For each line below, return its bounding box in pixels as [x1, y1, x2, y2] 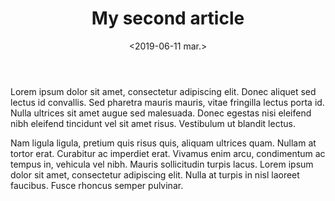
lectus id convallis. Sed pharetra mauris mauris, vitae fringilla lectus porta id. [10, 96, 325, 108]
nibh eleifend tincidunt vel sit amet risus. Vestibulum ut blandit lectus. [10, 117, 296, 129]
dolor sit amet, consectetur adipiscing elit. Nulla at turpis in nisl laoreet [10, 168, 300, 181]
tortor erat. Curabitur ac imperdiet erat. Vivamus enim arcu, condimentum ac [10, 147, 326, 159]
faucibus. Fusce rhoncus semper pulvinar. [10, 179, 184, 191]
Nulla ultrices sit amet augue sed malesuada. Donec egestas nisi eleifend [10, 107, 312, 119]
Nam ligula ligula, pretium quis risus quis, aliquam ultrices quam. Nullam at [10, 137, 317, 149]
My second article [91, 7, 245, 30]
